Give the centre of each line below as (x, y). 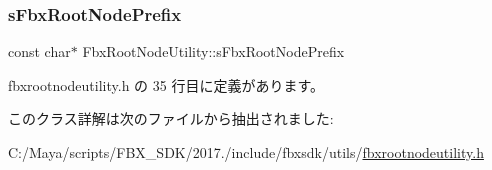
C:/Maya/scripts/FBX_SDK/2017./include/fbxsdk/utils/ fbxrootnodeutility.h (246, 152)
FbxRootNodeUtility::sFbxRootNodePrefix (213, 51)
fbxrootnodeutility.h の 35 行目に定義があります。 (166, 84)
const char (39, 51)
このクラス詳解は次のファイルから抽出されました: (171, 118)
